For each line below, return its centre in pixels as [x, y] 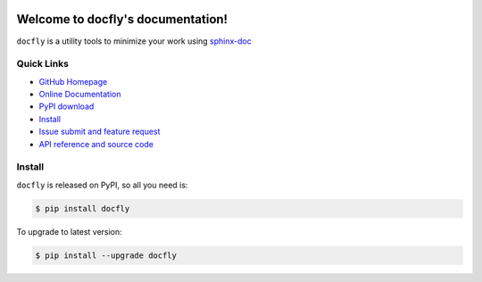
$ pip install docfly [83, 208]
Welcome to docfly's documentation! [122, 19]
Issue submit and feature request [100, 132]
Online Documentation [80, 95]
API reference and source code [96, 144]
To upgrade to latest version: [69, 231]
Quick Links [42, 64]
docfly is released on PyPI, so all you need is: [102, 185]
